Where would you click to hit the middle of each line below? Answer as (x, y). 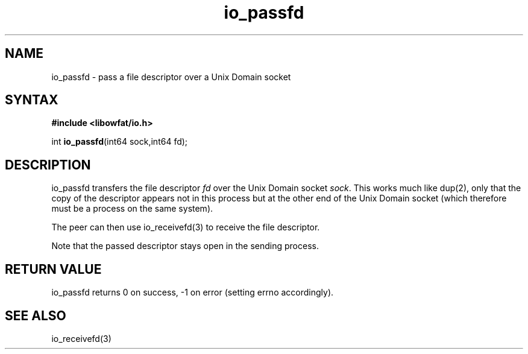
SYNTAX (32, 100)
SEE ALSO (36, 315)
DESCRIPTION (48, 165)
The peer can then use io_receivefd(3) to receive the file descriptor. (186, 227)
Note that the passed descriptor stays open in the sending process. (185, 246)
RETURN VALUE (53, 269)
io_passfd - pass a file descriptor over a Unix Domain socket (171, 77)
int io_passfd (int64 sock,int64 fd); (120, 142)
